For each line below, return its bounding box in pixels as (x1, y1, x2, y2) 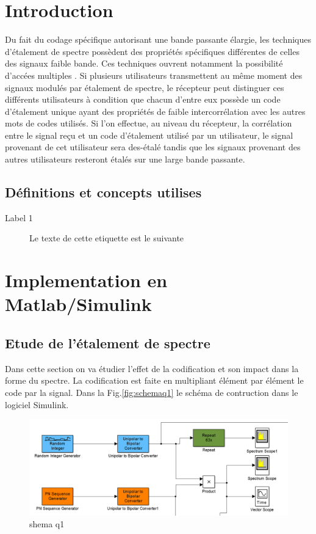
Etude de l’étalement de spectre (5, 334, 210, 352)
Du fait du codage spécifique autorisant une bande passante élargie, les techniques (5, 33, 312, 46)
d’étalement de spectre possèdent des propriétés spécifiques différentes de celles (5, 45, 300, 57)
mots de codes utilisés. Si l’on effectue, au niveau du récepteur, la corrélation (5, 117, 292, 130)
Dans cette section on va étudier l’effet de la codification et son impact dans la (5, 362, 299, 375)
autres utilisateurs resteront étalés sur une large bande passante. (5, 153, 245, 166)
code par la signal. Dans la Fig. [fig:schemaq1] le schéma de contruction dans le (5, 386, 298, 398)
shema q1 (29, 518, 65, 530)
